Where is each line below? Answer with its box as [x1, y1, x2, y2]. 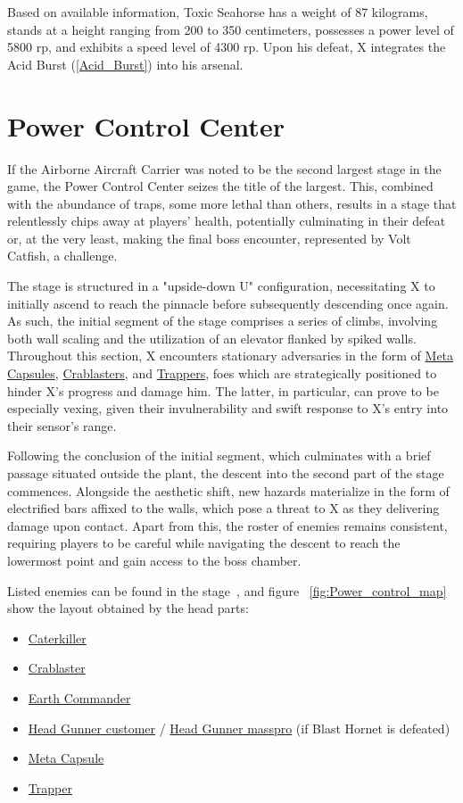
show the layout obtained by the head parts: [7, 599, 249, 617]
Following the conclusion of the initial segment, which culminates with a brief [7, 446, 431, 465]
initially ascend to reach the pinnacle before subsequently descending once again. [7, 294, 449, 312]
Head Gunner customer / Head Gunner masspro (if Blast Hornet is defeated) [28, 718, 451, 737]
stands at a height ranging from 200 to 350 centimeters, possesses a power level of [7, 20, 454, 38]
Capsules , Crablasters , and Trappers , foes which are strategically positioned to [7, 364, 437, 383]
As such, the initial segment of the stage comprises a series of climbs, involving [7, 311, 438, 330]
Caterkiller [28, 628, 87, 647]
